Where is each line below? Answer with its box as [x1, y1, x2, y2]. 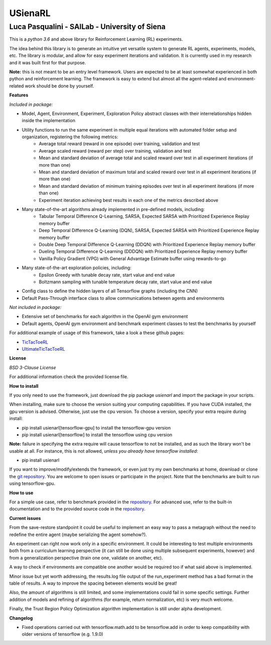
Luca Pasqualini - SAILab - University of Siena [9, 22, 166, 31]
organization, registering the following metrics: [22, 134, 118, 140]
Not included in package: [9, 304, 62, 310]
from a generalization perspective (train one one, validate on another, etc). [9, 555, 163, 561]
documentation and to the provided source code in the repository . [9, 506, 146, 512]
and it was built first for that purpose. [9, 59, 86, 65]
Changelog [9, 615, 33, 621]
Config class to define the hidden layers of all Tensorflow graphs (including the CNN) [22, 288, 198, 294]
